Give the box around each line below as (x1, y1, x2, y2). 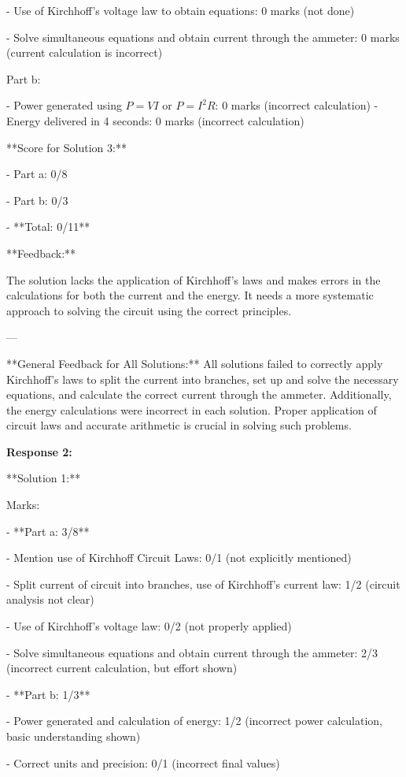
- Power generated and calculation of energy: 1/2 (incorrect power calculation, (6, 712, 382, 729)
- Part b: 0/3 (6, 191, 68, 208)
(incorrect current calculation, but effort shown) (6, 660, 238, 676)
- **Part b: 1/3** (6, 686, 90, 702)
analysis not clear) (6, 591, 94, 608)
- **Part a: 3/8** (6, 522, 90, 539)
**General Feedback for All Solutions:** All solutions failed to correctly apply (6, 355, 383, 371)
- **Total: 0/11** (6, 218, 90, 235)
